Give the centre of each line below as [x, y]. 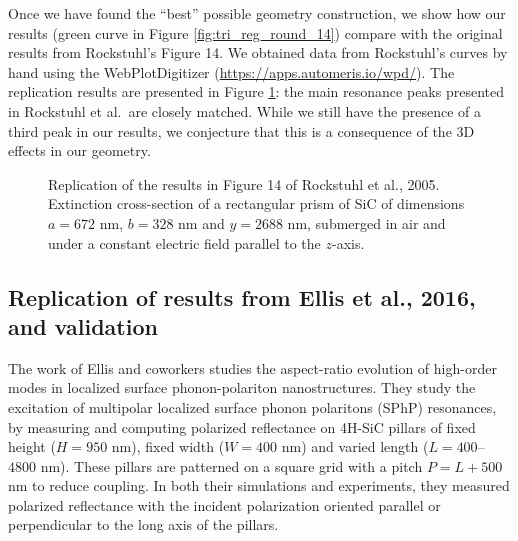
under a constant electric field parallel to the [184, 242]
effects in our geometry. [79, 150]
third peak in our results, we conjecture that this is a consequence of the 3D [241, 130]
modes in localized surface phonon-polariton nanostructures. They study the [242, 387]
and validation [83, 325]
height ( [32, 446]
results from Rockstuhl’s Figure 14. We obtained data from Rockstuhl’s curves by [258, 52]
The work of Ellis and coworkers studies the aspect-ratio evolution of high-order [252, 367]
